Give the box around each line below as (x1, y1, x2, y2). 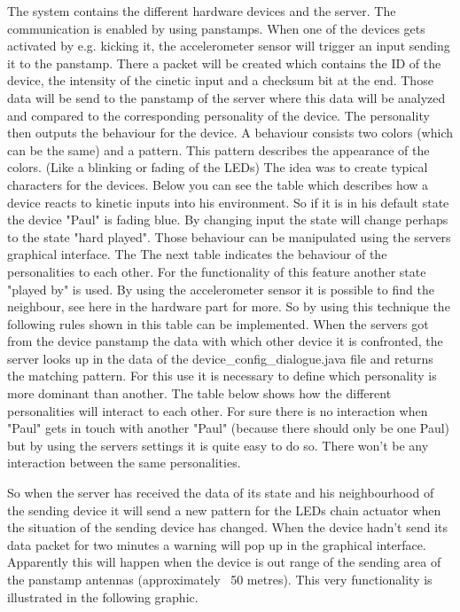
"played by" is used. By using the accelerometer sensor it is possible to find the (7, 279, 434, 298)
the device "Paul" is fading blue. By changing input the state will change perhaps (7, 210, 448, 229)
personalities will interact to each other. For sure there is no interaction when (7, 401, 428, 420)
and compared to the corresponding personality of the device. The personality (7, 106, 430, 124)
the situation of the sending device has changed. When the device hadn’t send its (7, 518, 448, 537)
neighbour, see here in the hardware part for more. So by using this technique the (7, 297, 450, 316)
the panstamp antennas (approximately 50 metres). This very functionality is (7, 570, 433, 588)
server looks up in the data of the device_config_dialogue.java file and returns (7, 349, 433, 367)
